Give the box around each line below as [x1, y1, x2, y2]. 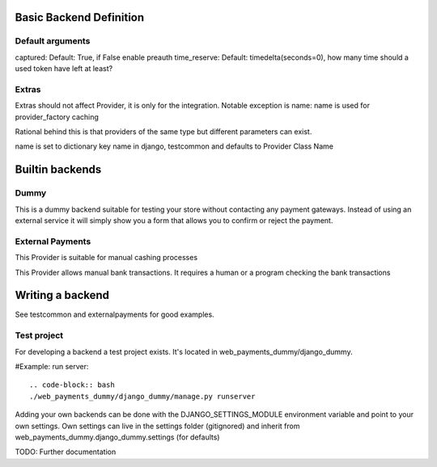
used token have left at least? [15, 64, 113, 74]
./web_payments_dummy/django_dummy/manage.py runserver [29, 392, 256, 401]
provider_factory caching [15, 111, 99, 121]
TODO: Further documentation [15, 447, 117, 456]
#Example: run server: [15, 361, 89, 371]
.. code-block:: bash [29, 381, 115, 389]
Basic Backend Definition [15, 11, 145, 24]
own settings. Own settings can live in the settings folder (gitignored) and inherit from [15, 421, 300, 431]
